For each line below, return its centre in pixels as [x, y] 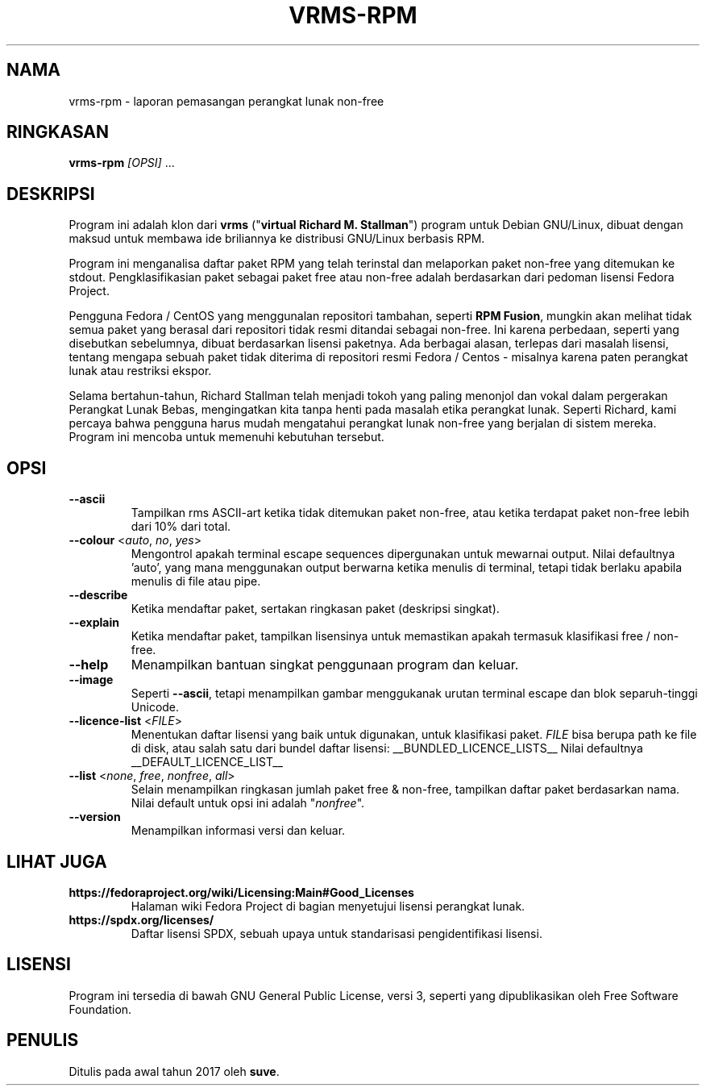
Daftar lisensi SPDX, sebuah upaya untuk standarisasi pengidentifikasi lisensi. [336, 933]
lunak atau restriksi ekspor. [140, 371]
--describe [98, 595]
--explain [94, 623]
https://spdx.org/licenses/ [141, 919]
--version [95, 817]
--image [91, 680]
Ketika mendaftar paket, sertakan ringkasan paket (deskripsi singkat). [315, 609]
